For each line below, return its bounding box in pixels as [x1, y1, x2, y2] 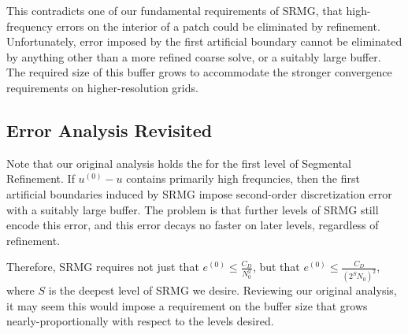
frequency [6, 17, 53, 34]
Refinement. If [6, 170, 75, 187]
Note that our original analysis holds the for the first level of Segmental [6, 154, 351, 171]
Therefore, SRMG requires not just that [6, 258, 199, 275]
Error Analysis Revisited [6, 117, 213, 142]
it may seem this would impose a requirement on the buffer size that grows [6, 297, 368, 314]
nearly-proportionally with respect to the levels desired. [6, 313, 274, 329]
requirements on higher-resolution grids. [6, 79, 198, 95]
